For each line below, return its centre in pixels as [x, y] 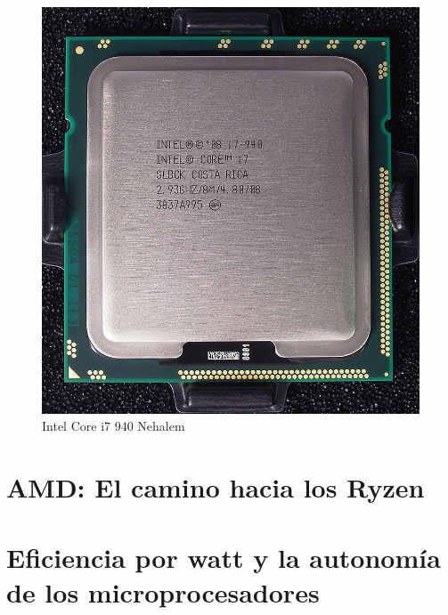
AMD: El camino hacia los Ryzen [216, 487]
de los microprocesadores [163, 591]
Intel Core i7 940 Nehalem [114, 426]
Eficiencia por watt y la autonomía [224, 557]
